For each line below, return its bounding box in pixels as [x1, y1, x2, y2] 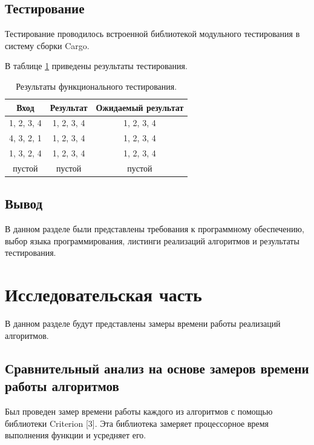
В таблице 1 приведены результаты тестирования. [5, 59, 188, 72]
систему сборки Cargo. [5, 39, 90, 52]
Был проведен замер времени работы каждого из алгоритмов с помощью [5, 404, 273, 417]
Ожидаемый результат [96, 101, 184, 113]
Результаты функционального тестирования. [16, 79, 177, 92]
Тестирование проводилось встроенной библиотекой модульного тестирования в [5, 27, 300, 40]
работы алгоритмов [5, 376, 119, 395]
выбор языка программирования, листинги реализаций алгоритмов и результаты [5, 234, 299, 247]
